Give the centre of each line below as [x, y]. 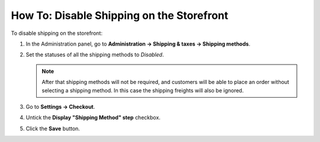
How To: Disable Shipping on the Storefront [119, 15]
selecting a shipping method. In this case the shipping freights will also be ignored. [143, 90]
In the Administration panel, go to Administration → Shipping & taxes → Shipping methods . [138, 44]
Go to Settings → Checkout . [60, 106]
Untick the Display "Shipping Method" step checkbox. [93, 118]
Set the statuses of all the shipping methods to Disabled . [95, 55]
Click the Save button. [53, 128]
